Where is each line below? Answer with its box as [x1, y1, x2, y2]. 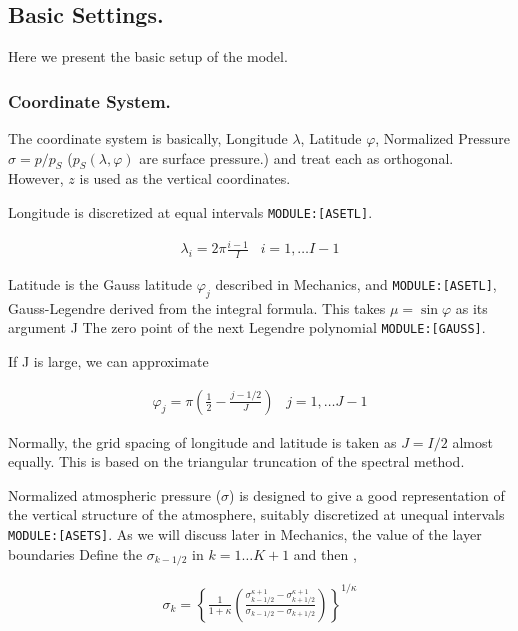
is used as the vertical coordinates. [79, 168, 291, 189]
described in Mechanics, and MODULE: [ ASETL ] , [215, 274, 497, 295]
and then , [293, 543, 357, 564]
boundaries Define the [8, 543, 143, 564]
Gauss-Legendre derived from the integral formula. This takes [8, 297, 386, 318]
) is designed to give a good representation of [229, 484, 505, 505]
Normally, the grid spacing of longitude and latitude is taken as [8, 431, 397, 452]
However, [8, 168, 64, 189]
